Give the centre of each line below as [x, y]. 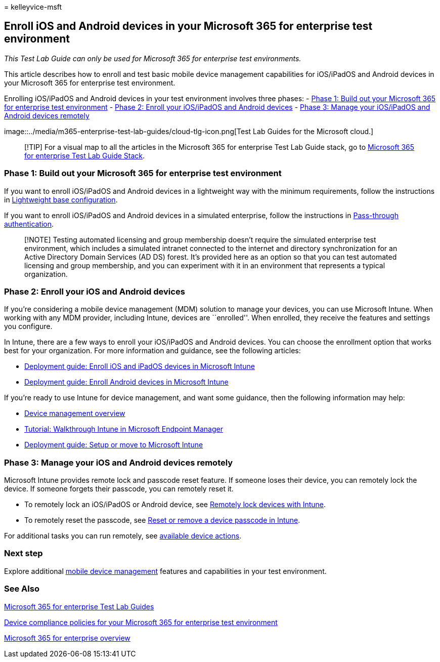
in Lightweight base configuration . [61, 199]
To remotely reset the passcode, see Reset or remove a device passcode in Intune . [162, 520]
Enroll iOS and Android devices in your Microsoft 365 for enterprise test [188, 26]
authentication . [29, 224]
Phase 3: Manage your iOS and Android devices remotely [119, 462]
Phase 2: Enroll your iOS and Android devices [95, 291]
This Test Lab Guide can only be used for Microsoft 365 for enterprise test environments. [153, 58]
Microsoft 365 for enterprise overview [67, 638]
